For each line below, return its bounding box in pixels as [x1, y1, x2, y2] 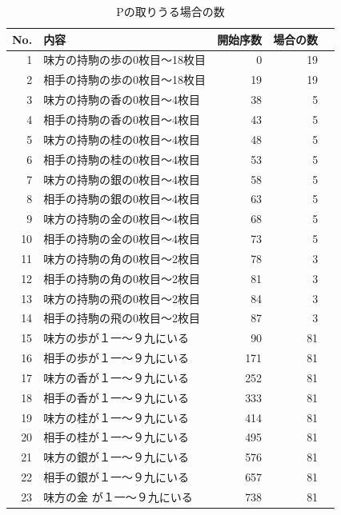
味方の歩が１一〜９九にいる [43, 329, 190, 346]
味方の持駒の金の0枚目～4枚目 [43, 210, 201, 227]
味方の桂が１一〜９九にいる [43, 409, 190, 425]
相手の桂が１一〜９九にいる [43, 429, 190, 445]
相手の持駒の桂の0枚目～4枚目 [43, 150, 201, 167]
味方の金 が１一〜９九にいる [43, 489, 193, 505]
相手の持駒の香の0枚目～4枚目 [43, 110, 201, 127]
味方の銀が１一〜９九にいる [43, 449, 190, 465]
